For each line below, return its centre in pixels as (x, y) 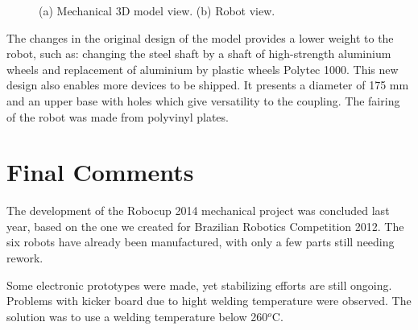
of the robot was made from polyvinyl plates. (118, 116)
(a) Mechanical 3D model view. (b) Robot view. (157, 10)
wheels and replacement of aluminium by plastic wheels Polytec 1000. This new (203, 69)
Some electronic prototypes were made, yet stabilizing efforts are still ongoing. (199, 285)
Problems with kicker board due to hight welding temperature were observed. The (209, 301)
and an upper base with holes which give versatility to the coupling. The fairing (203, 100)
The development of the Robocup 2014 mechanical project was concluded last (198, 210)
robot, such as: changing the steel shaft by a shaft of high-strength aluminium (199, 54)
